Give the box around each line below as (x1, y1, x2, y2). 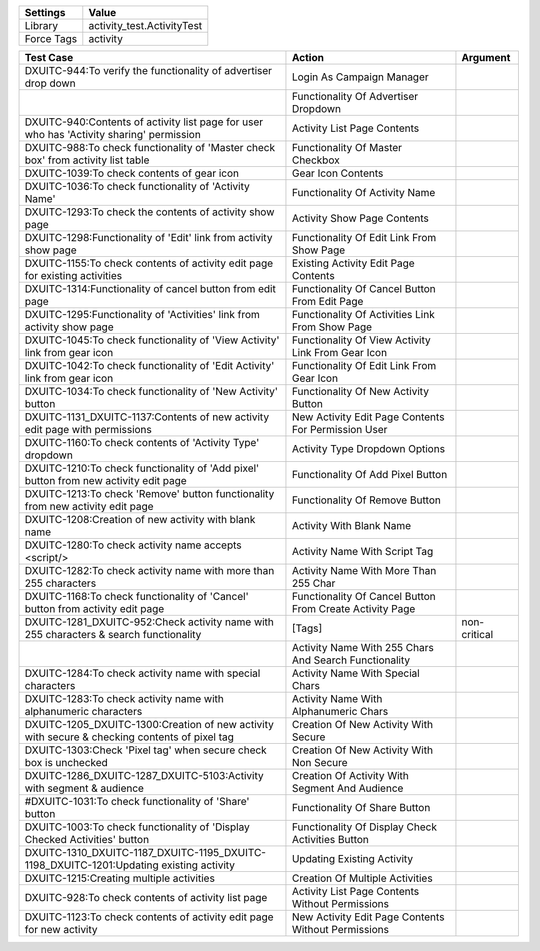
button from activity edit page (24, 602, 165, 615)
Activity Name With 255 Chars (291, 641, 434, 654)
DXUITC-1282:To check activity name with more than (24, 564, 275, 577)
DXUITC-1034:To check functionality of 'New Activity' (24, 385, 279, 398)
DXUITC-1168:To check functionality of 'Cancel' (24, 590, 249, 603)
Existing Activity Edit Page (291, 256, 415, 270)
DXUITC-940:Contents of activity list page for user (24, 115, 264, 129)
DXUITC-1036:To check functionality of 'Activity (24, 180, 250, 193)
